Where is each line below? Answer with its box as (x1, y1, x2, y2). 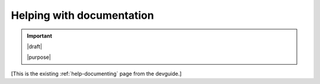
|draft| (27, 43, 43, 50)
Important (27, 32, 53, 39)
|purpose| (27, 53, 52, 61)
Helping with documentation (11, 9, 154, 22)
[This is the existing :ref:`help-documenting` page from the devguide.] (11, 70, 182, 77)
